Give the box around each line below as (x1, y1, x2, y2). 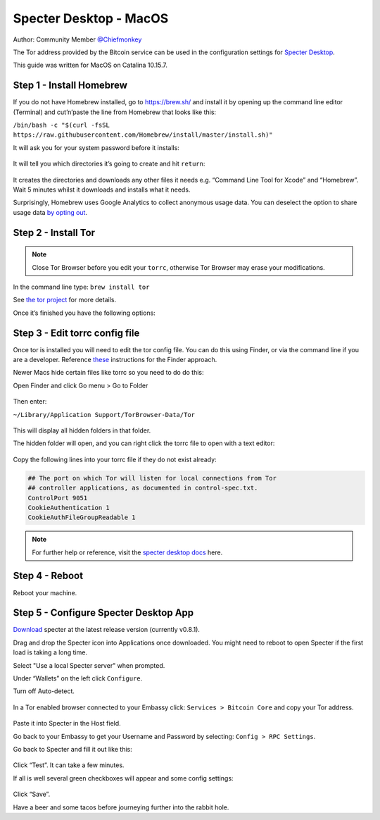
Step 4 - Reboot (13, 570, 84, 582)
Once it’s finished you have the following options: (13, 309, 156, 317)
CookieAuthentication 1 (27, 504, 110, 511)
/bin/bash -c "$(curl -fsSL (13, 121, 110, 130)
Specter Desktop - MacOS (13, 11, 169, 26)
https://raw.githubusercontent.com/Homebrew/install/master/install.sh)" (13, 131, 274, 139)
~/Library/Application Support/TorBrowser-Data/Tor (13, 411, 196, 418)
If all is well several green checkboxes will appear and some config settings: (13, 774, 234, 782)
